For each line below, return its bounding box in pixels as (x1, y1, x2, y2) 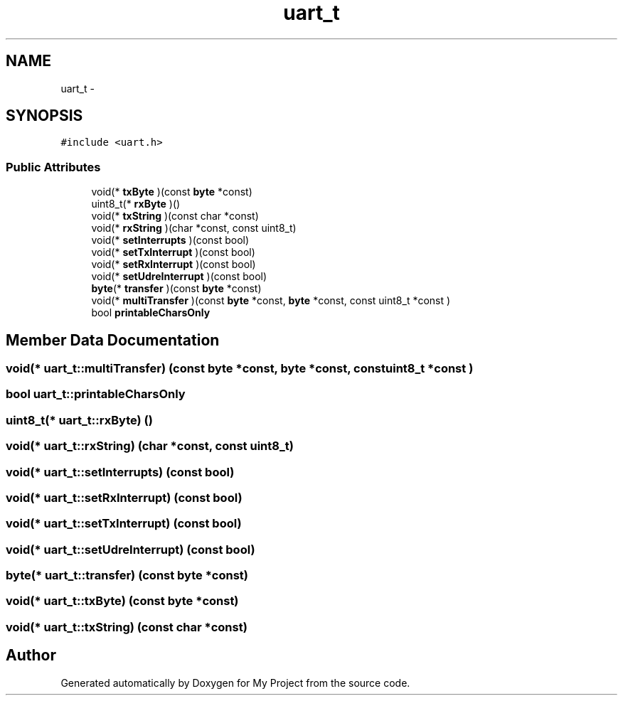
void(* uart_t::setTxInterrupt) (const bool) (6, 516, 242, 531)
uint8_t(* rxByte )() (91, 198, 181, 210)
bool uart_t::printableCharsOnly (6, 387, 186, 402)
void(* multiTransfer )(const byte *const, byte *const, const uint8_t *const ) (91, 294, 451, 307)
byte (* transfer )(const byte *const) (91, 282, 262, 295)
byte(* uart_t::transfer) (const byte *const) (6, 568, 249, 583)
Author (6, 646, 56, 665)
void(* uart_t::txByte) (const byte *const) (6, 594, 239, 609)
